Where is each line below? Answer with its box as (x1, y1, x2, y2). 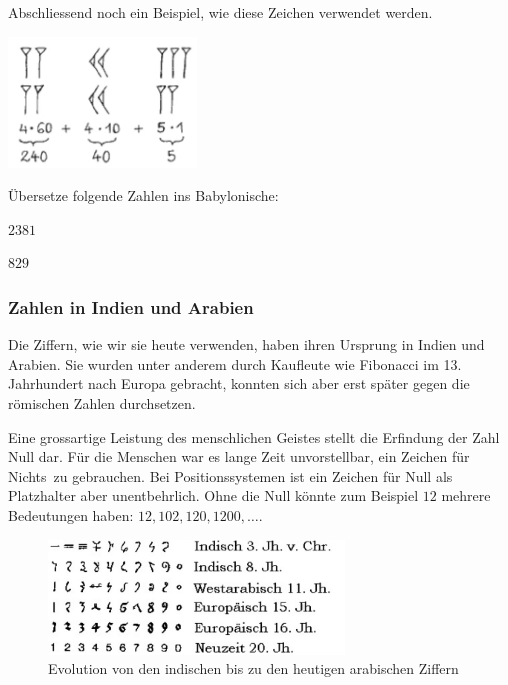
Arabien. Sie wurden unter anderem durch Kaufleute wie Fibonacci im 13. (8, 353, 462, 374)
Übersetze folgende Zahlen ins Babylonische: (8, 185, 279, 206)
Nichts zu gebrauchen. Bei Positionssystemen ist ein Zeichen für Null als (8, 465, 453, 486)
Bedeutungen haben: (8, 505, 134, 526)
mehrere (441, 485, 491, 506)
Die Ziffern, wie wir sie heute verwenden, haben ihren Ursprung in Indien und (8, 334, 485, 355)
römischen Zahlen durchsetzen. (8, 393, 196, 414)
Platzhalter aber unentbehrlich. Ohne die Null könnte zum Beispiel (8, 485, 419, 506)
